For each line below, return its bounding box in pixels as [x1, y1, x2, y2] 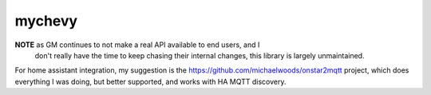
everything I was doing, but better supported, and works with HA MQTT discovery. [14, 77, 287, 86]
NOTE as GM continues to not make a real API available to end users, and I [14, 40, 260, 49]
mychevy [14, 12, 78, 30]
